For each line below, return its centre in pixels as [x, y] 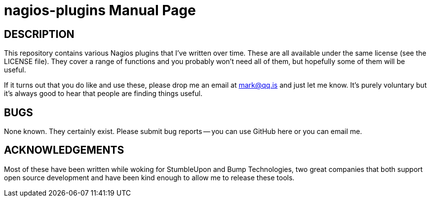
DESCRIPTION [39, 34]
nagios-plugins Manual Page [100, 10]
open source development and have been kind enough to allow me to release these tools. [149, 177]
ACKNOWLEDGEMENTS [64, 150]
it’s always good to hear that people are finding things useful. [103, 94]
